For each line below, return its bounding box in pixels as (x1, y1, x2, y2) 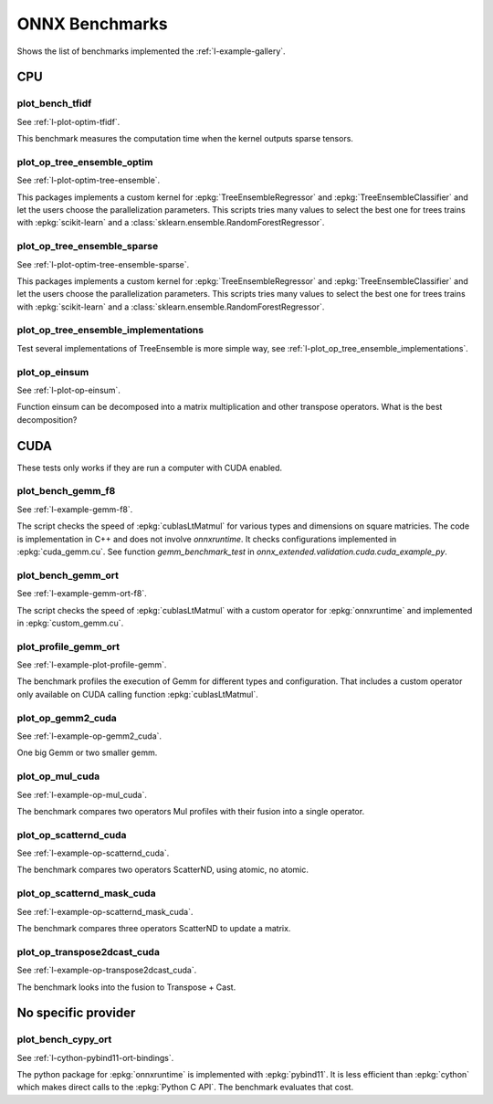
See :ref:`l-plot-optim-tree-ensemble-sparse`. (16, 258, 190, 269)
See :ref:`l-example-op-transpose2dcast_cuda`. (16, 964, 197, 976)
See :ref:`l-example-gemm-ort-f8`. (16, 588, 147, 599)
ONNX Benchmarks (16, 14, 168, 34)
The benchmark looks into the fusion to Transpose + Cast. (16, 982, 236, 993)
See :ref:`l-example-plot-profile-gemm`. (16, 659, 167, 670)
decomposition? (16, 414, 78, 425)
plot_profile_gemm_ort (16, 640, 121, 653)
